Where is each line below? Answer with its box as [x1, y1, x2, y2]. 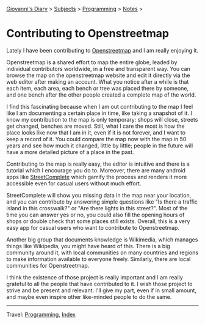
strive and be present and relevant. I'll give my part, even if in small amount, [6, 287, 197, 294]
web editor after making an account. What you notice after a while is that [6, 78, 189, 85]
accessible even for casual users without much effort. [6, 180, 142, 187]
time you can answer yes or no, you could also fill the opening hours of [6, 211, 185, 218]
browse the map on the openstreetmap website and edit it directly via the [6, 72, 190, 79]
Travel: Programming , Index [6, 311, 76, 318]
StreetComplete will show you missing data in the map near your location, [6, 191, 192, 199]
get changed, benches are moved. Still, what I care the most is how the [6, 122, 185, 130]
